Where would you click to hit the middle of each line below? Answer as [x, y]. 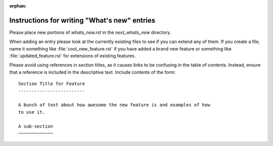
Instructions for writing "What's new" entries [82, 20]
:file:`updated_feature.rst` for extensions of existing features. [73, 56]
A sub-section [36, 126]
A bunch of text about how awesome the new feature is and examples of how [114, 105]
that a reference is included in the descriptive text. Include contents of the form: [93, 72]
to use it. [32, 112]
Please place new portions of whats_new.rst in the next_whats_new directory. [90, 32]
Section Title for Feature [52, 84]
